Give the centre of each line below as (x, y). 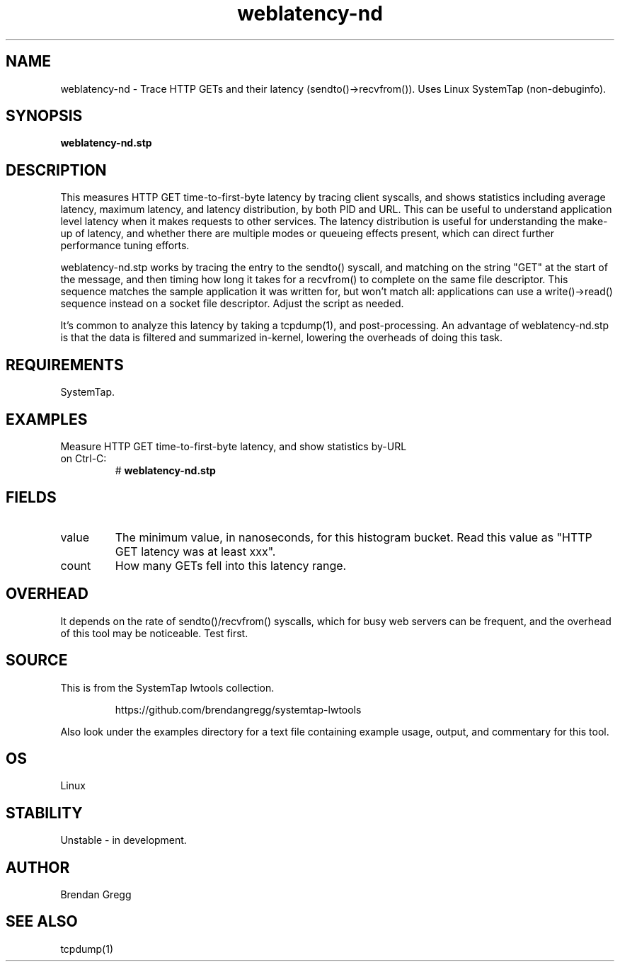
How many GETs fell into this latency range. (231, 565)
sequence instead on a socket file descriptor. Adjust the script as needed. (232, 304)
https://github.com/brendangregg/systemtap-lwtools (238, 709)
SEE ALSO (42, 922)
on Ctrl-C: (84, 458)
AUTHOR (38, 867)
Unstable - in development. (124, 840)
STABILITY (44, 813)
